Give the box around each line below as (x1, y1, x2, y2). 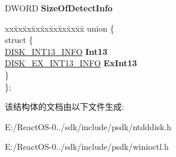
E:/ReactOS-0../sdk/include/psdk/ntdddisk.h (5, 120, 172, 133)
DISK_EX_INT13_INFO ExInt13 (5, 57, 137, 69)
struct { (5, 33, 33, 46)
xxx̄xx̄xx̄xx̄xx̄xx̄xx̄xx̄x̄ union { (5, 21, 115, 34)
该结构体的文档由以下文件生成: (5, 100, 124, 113)
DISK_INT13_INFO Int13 (5, 45, 107, 57)
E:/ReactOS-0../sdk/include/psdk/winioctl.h (5, 140, 169, 153)
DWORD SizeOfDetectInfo (5, 2, 113, 14)
